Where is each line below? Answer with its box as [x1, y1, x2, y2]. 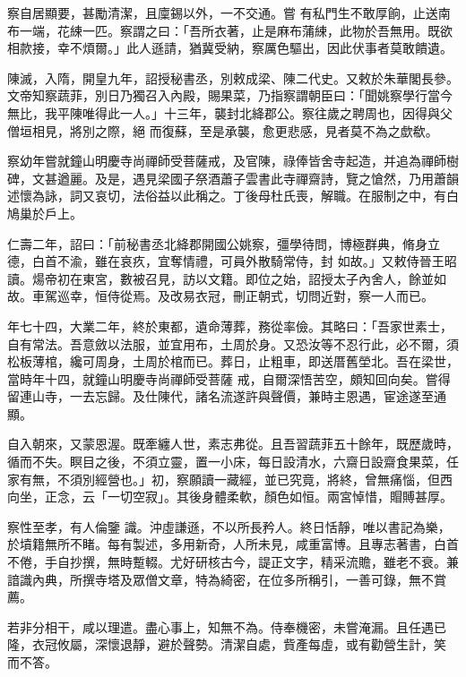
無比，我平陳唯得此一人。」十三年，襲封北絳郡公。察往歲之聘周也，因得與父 [7, 103, 453, 122]
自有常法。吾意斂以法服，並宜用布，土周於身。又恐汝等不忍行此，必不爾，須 [7, 334, 459, 353]
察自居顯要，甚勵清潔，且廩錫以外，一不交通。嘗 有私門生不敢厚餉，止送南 [7, 4, 451, 21]
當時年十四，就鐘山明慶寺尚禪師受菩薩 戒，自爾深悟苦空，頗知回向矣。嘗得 [7, 369, 451, 388]
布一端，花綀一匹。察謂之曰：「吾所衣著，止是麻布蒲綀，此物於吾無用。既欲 [7, 21, 453, 39]
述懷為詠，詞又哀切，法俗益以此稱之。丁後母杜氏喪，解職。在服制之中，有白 [7, 186, 459, 205]
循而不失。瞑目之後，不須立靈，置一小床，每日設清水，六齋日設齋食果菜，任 [7, 452, 459, 471]
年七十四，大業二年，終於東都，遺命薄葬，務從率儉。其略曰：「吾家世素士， [7, 316, 453, 335]
